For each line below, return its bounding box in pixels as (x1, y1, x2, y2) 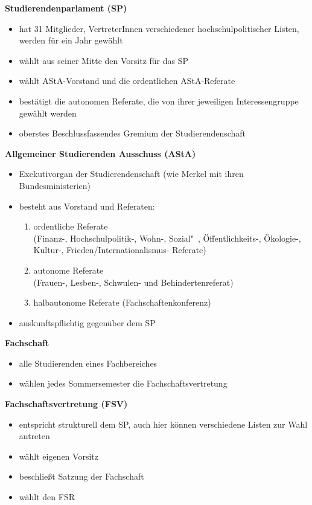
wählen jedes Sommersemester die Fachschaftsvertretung (19, 377, 228, 390)
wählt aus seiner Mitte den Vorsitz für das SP (19, 54, 189, 66)
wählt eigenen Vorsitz (19, 449, 98, 462)
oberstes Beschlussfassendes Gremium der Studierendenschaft (19, 127, 246, 140)
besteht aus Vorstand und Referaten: (19, 199, 155, 212)
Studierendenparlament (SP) (5, 2, 127, 14)
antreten (19, 429, 50, 442)
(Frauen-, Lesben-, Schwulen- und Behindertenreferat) (33, 275, 234, 288)
